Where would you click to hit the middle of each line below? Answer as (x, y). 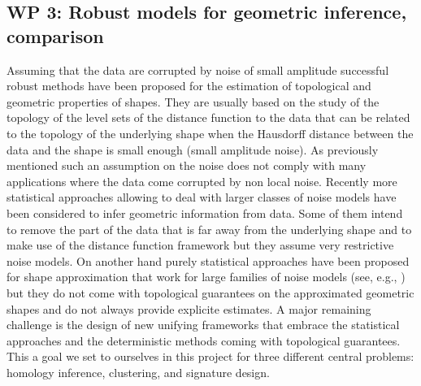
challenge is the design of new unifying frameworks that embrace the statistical (203, 325)
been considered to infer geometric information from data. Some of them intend (205, 213)
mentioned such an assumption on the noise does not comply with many (187, 165)
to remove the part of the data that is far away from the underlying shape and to (209, 229)
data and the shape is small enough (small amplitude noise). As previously (193, 149)
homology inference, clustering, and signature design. (138, 372)
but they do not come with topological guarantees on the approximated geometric (210, 292)
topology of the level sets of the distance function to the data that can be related (208, 117)
